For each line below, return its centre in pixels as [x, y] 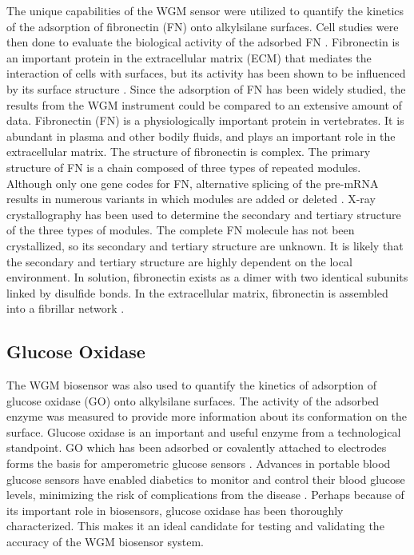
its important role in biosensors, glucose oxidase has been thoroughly [175, 510]
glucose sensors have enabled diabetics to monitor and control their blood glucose [206, 479]
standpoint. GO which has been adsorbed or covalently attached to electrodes [197, 447]
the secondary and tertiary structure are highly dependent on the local [179, 261]
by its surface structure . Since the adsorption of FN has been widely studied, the [206, 88]
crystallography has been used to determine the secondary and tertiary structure [204, 214]
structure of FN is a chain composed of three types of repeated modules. [184, 167]
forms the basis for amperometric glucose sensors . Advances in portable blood [199, 463]
